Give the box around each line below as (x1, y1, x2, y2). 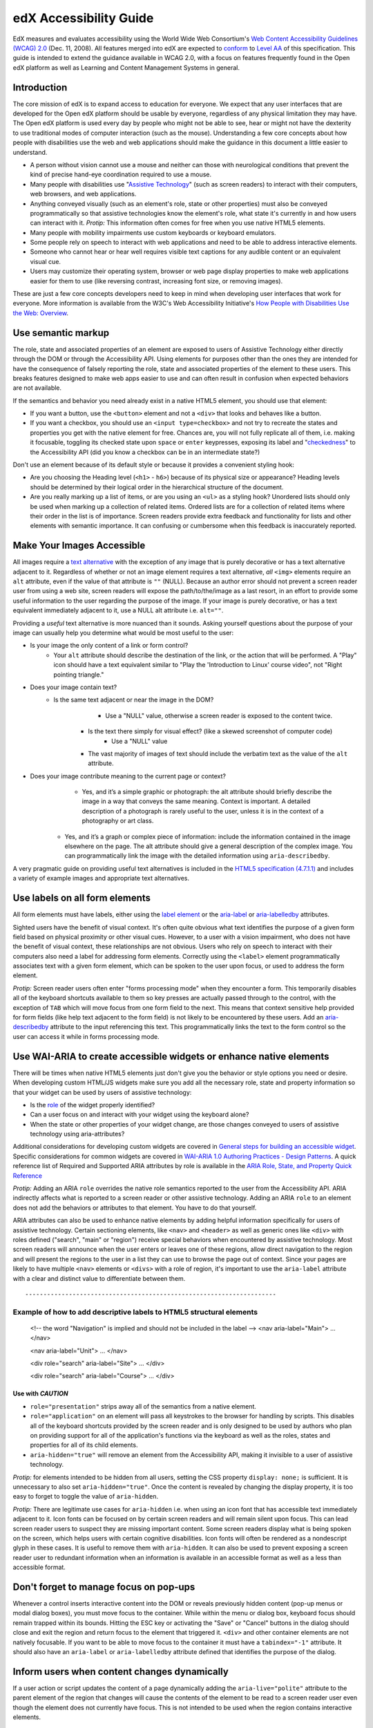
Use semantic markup (12, 327, 110, 339)
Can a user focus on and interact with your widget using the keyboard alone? (30, 1110, 249, 1119)
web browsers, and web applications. (30, 190, 137, 198)
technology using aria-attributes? (30, 1130, 125, 1138)
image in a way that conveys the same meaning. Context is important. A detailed (82, 797, 311, 805)
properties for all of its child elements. (30, 1441, 138, 1449)
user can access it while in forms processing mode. (12, 1032, 160, 1040)
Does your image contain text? (30, 683, 117, 691)
